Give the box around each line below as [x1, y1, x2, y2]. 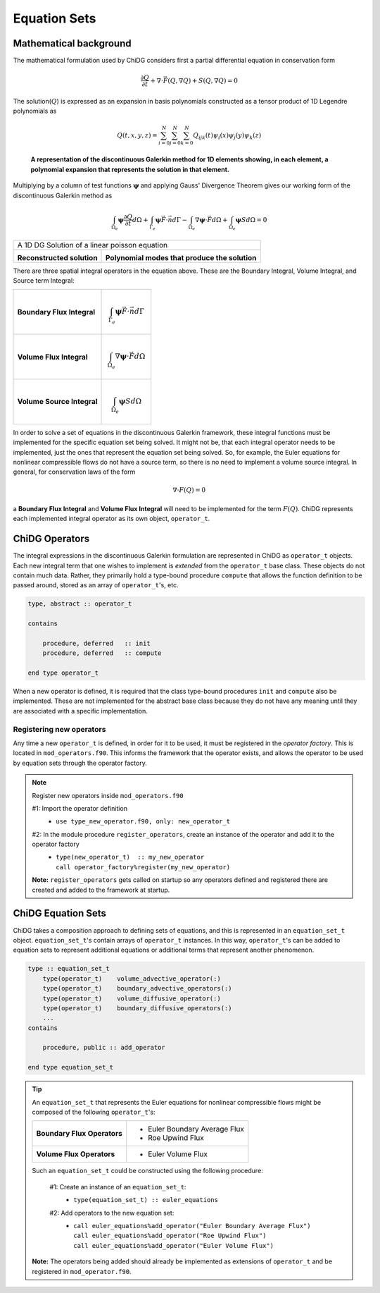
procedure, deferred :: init [42, 639, 151, 647]
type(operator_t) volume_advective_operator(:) [42, 974, 221, 983]
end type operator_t [27, 669, 99, 677]
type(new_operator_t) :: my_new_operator [56, 853, 205, 862]
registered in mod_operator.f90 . [32, 1267, 132, 1275]
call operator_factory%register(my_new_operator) [56, 863, 231, 871]
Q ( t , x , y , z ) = [117, 131, 158, 139]
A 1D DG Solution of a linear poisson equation [17, 240, 168, 250]
